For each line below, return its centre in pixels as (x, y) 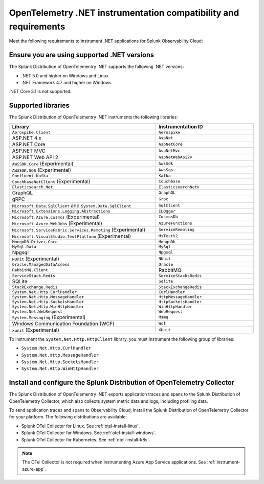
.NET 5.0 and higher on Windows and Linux (65, 75)
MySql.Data (24, 246)
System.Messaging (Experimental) (49, 317)
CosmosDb (168, 217)
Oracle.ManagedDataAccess (41, 264)
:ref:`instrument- (224, 462)
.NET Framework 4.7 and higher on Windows (66, 83)
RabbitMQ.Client (30, 270)
